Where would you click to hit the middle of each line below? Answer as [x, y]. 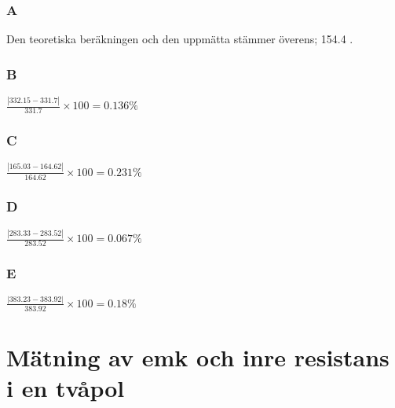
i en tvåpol [66, 388]
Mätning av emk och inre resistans [198, 357]
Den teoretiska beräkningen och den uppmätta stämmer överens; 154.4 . [180, 39]
